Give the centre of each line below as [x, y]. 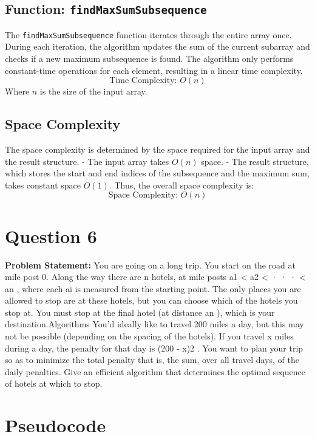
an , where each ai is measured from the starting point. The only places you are [153, 288]
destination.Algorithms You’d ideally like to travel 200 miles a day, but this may [154, 324]
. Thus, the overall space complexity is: [181, 185]
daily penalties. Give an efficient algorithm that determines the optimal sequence [155, 371]
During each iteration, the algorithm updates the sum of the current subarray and [157, 46]
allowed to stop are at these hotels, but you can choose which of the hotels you [151, 300]
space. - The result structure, [255, 161]
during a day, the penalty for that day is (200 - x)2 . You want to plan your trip [154, 348]
